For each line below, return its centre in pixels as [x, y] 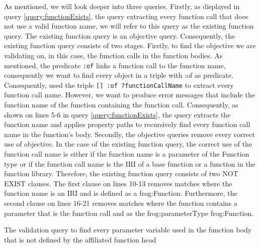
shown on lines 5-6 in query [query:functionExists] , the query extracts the [117, 114]
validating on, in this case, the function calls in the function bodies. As [113, 55]
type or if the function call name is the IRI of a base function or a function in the [130, 163]
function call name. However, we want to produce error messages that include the [129, 95]
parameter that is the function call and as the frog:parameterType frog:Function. [129, 213]
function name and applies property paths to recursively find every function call [127, 124]
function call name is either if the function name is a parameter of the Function [127, 154]
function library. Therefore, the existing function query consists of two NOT [121, 173]
